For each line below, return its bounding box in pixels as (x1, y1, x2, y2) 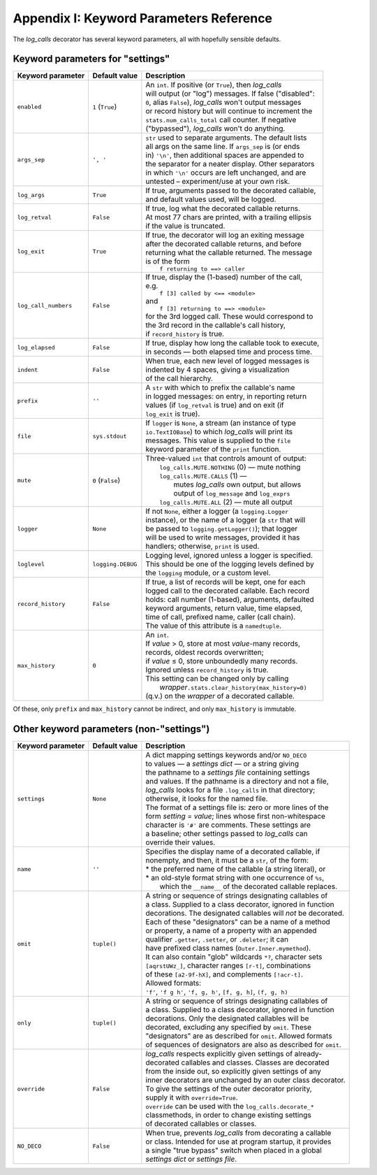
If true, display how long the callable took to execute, (145, 338, 320, 348)
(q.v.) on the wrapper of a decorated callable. (145, 691, 295, 701)
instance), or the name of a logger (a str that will (145, 515, 306, 525)
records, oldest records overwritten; (145, 647, 265, 657)
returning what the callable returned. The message (145, 248, 312, 258)
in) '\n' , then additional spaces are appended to (145, 150, 304, 160)
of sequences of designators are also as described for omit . (145, 1040, 341, 1050)
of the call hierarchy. (145, 374, 213, 384)
